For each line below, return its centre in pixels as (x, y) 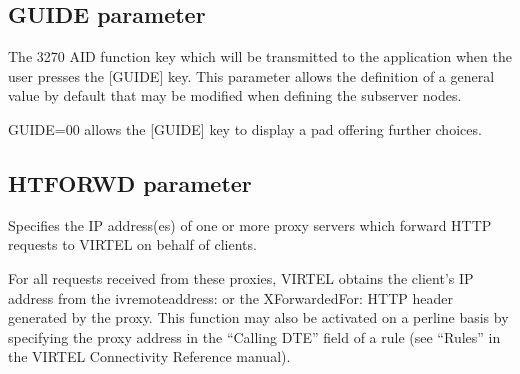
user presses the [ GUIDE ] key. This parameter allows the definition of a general (251, 75)
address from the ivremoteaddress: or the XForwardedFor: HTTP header (230, 297)
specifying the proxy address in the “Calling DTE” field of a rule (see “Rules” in (254, 336)
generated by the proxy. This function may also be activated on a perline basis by (258, 317)
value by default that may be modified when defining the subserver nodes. (235, 95)
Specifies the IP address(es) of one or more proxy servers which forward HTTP (250, 224)
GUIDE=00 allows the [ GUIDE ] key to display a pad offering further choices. (245, 128)
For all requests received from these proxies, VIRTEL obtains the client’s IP (241, 277)
